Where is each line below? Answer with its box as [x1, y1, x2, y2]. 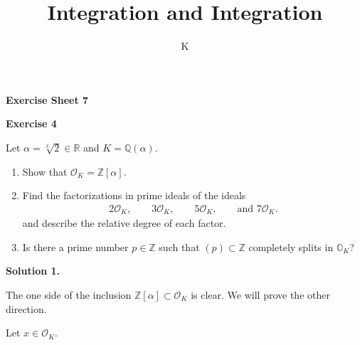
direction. [6, 301, 47, 316]
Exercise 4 [6, 116, 57, 131]
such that [159, 239, 200, 254]
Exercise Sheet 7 [6, 92, 89, 107]
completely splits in [248, 239, 334, 254]
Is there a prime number [22, 239, 129, 254]
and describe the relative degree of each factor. [22, 216, 226, 230]
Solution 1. [6, 263, 60, 278]
